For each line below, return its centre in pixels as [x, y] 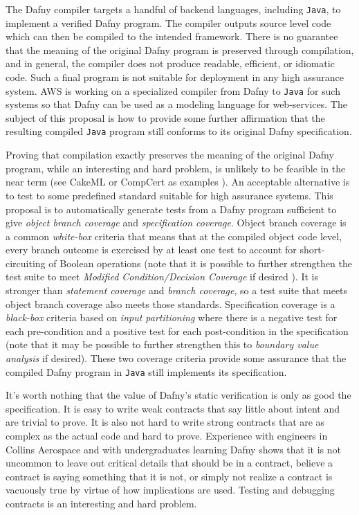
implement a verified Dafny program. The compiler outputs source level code [168, 22]
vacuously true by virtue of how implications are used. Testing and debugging [170, 490]
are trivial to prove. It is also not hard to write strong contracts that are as [165, 422]
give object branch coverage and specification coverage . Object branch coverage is [176, 223]
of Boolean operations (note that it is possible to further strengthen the [200, 263]
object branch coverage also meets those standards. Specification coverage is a [171, 304]
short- [312, 250]
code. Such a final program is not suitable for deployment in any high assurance [175, 77]
